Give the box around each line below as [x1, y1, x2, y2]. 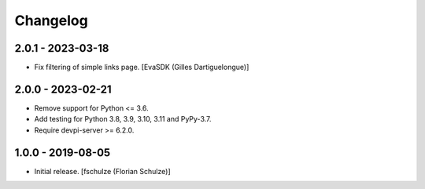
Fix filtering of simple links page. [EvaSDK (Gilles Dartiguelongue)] [34, 63, 249, 72]
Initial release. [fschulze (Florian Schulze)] [34, 166, 171, 176]
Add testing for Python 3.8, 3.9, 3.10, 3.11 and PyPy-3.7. [34, 114, 212, 124]
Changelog [14, 12, 88, 29]
